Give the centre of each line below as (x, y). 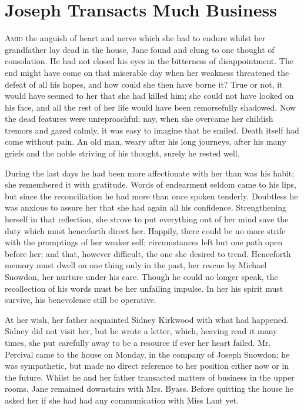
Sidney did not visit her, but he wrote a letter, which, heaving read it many (141, 331)
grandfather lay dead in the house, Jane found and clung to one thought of (140, 49)
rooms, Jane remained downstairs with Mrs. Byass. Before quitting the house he (149, 389)
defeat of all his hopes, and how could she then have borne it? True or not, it (144, 84)
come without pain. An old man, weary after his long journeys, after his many (146, 141)
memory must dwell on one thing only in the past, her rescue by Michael (136, 265)
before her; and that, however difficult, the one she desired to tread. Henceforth (148, 253)
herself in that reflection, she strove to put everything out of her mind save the (147, 219)
